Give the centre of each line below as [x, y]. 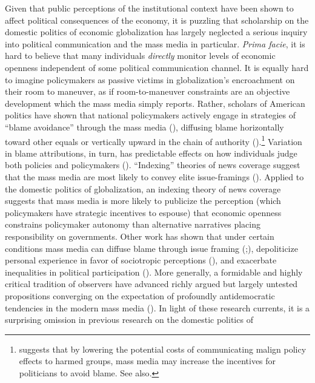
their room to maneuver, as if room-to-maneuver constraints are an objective [148, 91]
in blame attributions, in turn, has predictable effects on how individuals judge [151, 153]
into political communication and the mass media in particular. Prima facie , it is [155, 43]
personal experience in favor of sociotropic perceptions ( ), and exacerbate [141, 260]
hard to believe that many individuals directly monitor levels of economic [140, 56]
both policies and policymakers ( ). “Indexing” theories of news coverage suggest [153, 165]
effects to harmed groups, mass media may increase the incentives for [148, 361]
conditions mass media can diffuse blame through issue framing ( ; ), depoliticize [151, 248]
